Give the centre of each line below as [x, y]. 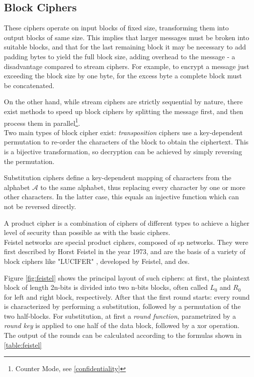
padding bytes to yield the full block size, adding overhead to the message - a [120, 56]
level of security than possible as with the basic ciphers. [87, 232]
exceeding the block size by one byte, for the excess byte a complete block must [123, 76]
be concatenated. [29, 85]
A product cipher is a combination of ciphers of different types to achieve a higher [127, 223]
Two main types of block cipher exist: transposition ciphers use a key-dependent [123, 132]
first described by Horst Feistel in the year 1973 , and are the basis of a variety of [125, 251]
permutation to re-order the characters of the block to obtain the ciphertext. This [126, 142]
